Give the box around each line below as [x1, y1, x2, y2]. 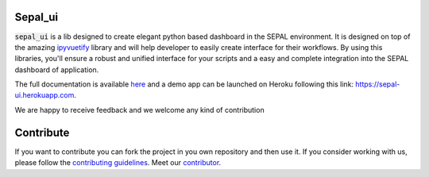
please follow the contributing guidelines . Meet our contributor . [14, 158, 222, 167]
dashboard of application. [14, 64, 99, 75]
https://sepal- [354, 79, 400, 89]
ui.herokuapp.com [14, 90, 75, 100]
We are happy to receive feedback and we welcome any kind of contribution [14, 105, 265, 114]
